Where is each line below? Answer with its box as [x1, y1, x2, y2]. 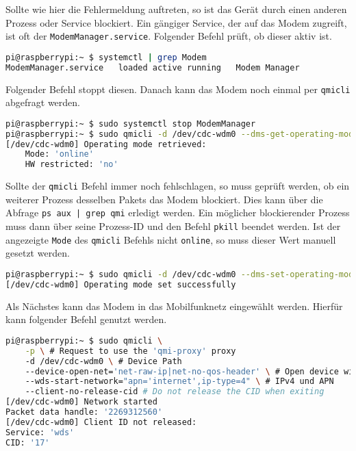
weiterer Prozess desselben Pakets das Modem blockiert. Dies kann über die [5, 192, 323, 206]
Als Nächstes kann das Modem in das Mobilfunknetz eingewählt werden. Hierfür [5, 298, 343, 313]
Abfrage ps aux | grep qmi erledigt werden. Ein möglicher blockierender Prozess [5, 205, 350, 220]
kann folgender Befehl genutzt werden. [5, 312, 167, 326]
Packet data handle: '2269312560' [5, 407, 163, 417]
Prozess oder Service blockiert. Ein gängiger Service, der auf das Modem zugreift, [5, 15, 347, 29]
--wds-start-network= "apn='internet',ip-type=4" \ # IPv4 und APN [25, 376, 334, 387]
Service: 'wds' [5, 427, 75, 437]
